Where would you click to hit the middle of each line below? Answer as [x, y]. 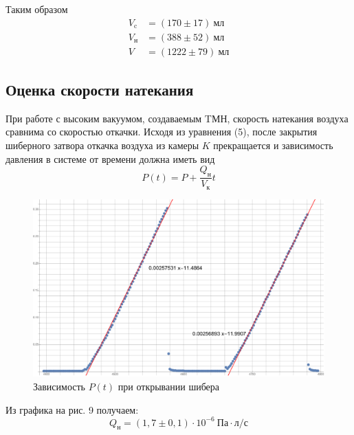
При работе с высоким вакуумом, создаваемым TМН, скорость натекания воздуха [177, 118]
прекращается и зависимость [273, 145]
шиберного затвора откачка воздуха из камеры [102, 145]
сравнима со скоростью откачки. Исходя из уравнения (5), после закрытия [162, 132]
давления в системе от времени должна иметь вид [110, 158]
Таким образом [37, 9]
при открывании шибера [169, 386]
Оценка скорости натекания [100, 90]
